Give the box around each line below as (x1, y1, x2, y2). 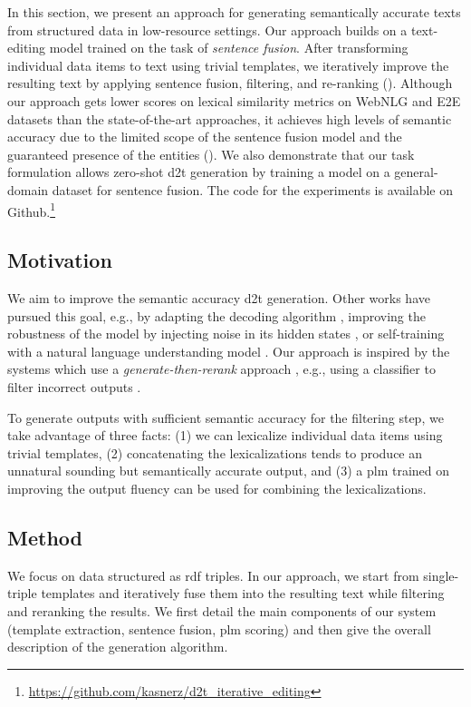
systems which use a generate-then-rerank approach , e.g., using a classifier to (7, 359, 436, 378)
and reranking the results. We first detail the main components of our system (7, 601, 437, 620)
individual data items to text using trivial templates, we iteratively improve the (7, 55, 449, 74)
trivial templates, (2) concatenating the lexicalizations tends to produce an (7, 443, 423, 462)
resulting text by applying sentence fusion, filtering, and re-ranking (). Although (7, 74, 453, 93)
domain (7, 180, 49, 199)
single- (423, 565, 459, 584)
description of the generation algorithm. (7, 637, 228, 656)
